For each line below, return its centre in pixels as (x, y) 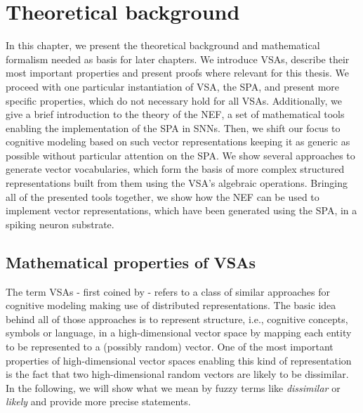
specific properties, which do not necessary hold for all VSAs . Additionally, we (174, 100)
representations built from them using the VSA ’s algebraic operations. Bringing (177, 183)
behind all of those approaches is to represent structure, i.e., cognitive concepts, (177, 319)
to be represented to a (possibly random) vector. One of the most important (170, 347)
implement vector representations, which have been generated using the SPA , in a (181, 210)
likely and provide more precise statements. (98, 401)
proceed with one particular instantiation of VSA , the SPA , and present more (173, 86)
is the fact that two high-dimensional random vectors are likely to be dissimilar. (177, 374)
